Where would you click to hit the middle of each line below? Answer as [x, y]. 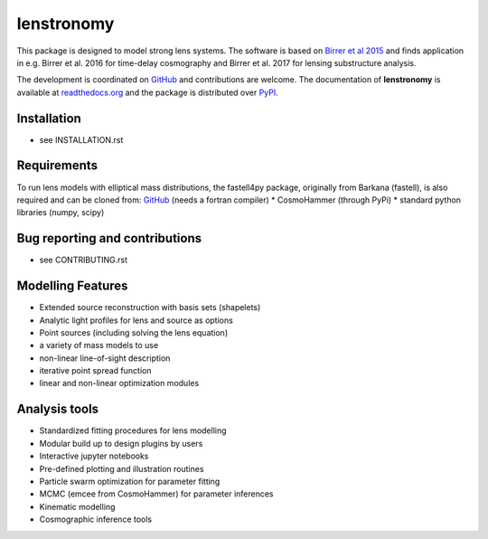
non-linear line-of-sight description [105, 358]
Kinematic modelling [77, 506]
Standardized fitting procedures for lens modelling [133, 430]
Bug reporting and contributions [109, 238]
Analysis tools [58, 409]
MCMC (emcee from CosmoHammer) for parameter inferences [157, 494]
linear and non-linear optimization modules [119, 383]
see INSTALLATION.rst [81, 139]
